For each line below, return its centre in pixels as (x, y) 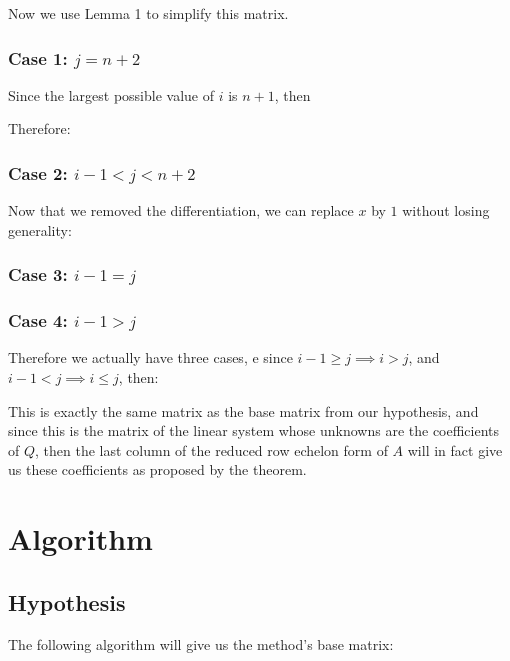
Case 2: (38, 172)
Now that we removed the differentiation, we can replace (181, 210)
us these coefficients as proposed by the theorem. (157, 469)
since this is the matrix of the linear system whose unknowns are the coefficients (254, 430)
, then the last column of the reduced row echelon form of (211, 449)
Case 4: (38, 320)
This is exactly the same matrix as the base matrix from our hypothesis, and (243, 410)
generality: (40, 229)
